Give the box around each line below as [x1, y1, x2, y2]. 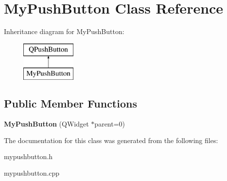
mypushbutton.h [4, 151, 53, 162]
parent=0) [94, 119, 125, 129]
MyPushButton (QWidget [4, 119, 89, 129]
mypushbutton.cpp [4, 167, 60, 178]
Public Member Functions [4, 96, 137, 111]
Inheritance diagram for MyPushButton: [4, 26, 124, 36]
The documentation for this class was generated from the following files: [4, 135, 218, 145]
